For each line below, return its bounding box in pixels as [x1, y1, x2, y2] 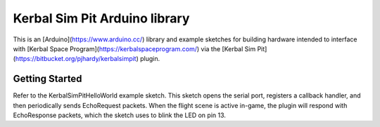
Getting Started [13, 73, 82, 85]
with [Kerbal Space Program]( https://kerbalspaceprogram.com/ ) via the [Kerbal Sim [13, 44, 256, 53]
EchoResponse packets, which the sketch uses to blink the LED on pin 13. [13, 111, 227, 119]
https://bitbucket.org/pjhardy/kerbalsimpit [15, 55, 137, 63]
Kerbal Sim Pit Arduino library [13, 11, 190, 26]
